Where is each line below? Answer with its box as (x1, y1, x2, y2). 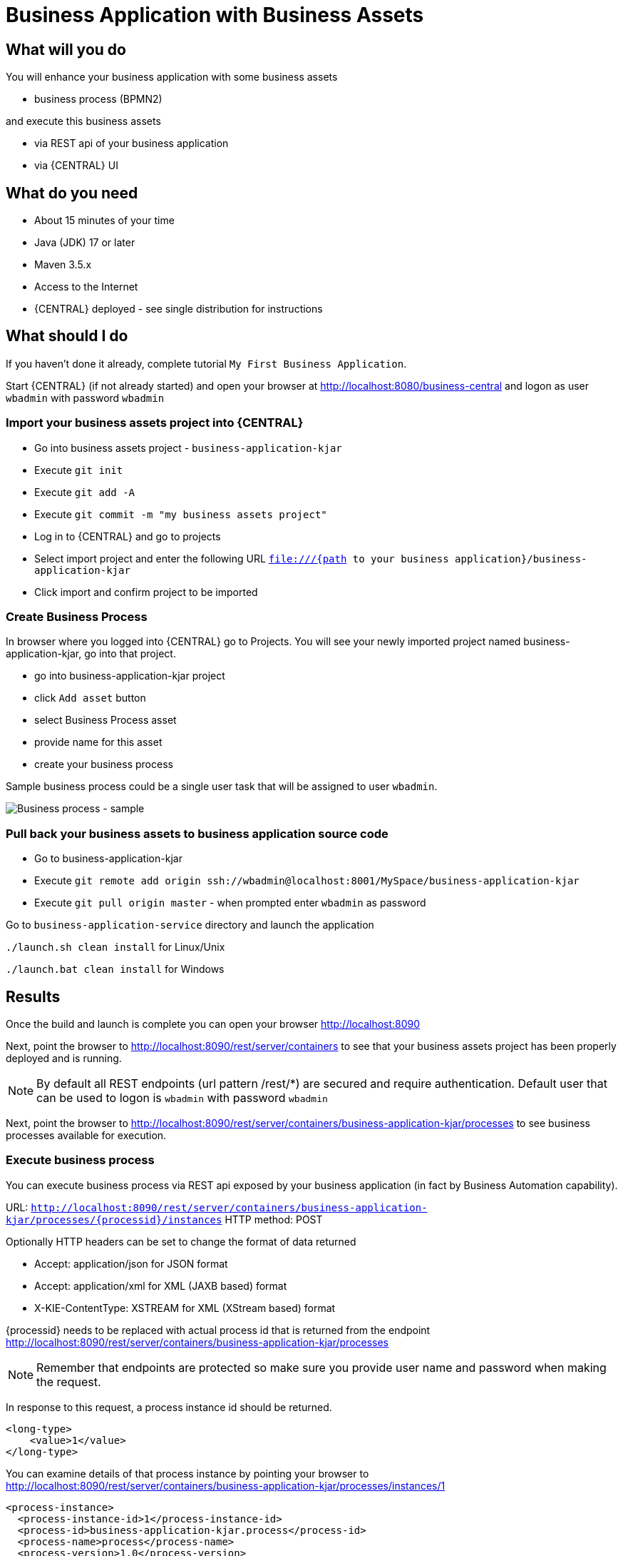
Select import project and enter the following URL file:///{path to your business (34, 552, 449, 565)
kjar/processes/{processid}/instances (6, 1213, 222, 1226)
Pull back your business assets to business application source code (6, 826, 388, 841)
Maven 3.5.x (34, 258, 92, 271)
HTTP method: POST (225, 1213, 323, 1226)
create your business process (34, 758, 173, 771)
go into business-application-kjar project (34, 670, 225, 682)
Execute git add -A (34, 485, 135, 498)
